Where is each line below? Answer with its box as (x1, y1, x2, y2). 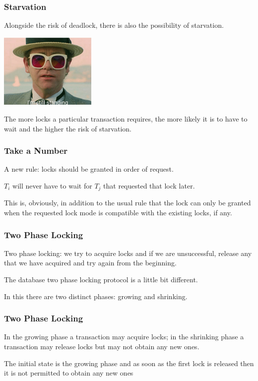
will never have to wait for (12, 181, 92, 190)
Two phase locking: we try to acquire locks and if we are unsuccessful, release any (4, 248, 252, 258)
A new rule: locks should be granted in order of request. (4, 164, 174, 174)
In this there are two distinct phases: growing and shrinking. (4, 291, 188, 301)
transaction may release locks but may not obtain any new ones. (4, 341, 199, 352)
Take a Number (4, 144, 68, 157)
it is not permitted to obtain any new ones (4, 368, 133, 378)
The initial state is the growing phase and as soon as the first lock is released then (4, 358, 254, 368)
